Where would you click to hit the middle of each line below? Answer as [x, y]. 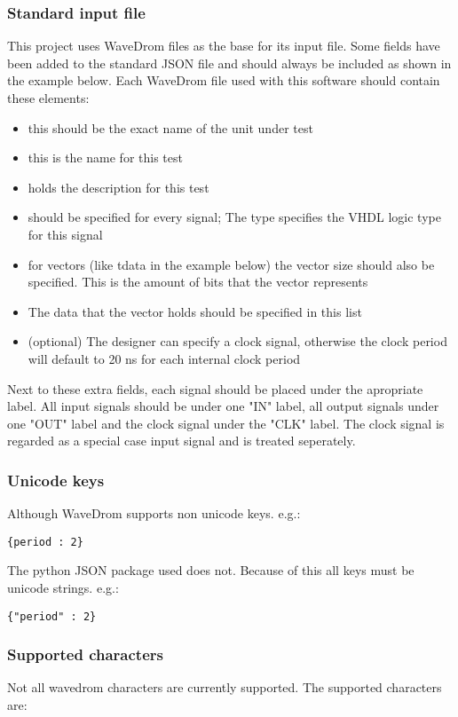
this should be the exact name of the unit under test [170, 127]
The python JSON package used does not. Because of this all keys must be [211, 570]
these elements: [48, 98]
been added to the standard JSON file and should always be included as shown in [229, 63]
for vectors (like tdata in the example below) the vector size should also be [231, 264]
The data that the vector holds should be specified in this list [195, 311]
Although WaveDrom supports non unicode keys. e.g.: [154, 513]
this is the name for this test [105, 158]
